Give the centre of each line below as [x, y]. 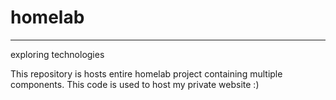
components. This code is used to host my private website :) [135, 84]
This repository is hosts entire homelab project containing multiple [146, 73]
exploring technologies [57, 54]
